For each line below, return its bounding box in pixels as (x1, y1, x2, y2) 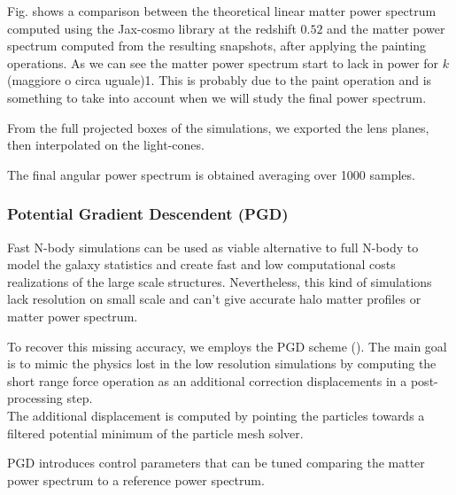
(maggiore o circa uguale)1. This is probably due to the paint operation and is (7, 71, 432, 89)
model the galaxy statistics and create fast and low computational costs (7, 255, 396, 274)
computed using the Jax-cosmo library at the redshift (7, 19, 297, 37)
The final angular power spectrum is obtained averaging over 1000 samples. (7, 165, 415, 183)
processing (7, 389, 63, 407)
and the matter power (327, 19, 445, 37)
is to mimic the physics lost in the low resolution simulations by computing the (7, 354, 437, 373)
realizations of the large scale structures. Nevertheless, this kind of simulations (7, 272, 432, 290)
